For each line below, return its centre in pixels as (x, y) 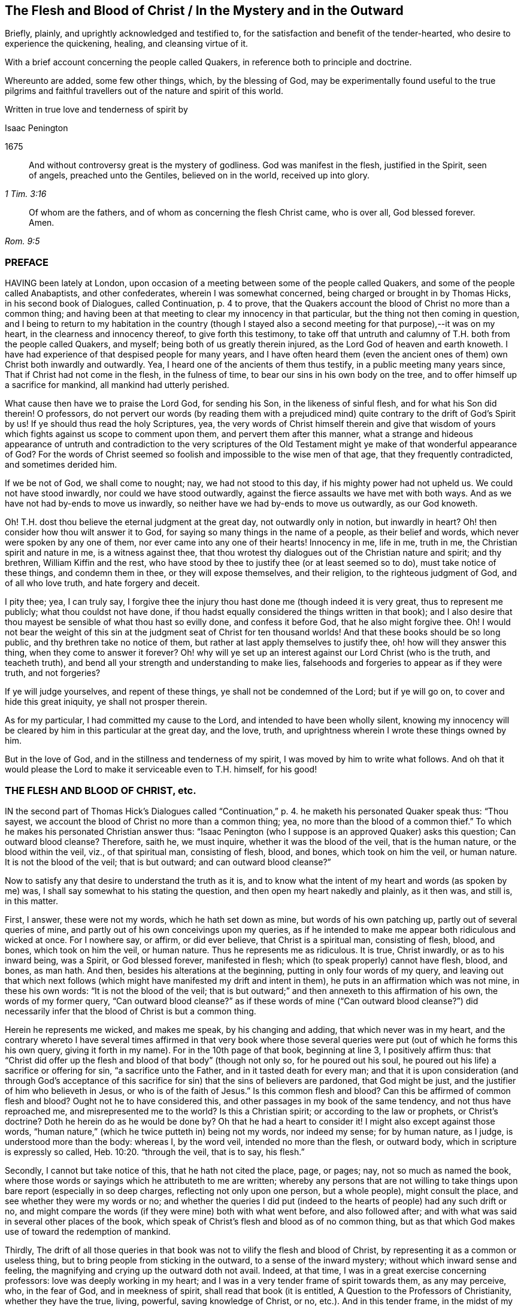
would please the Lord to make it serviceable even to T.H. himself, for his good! (161, 769)
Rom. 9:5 (22, 241)
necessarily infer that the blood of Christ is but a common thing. (131, 1011)
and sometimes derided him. (61, 465)
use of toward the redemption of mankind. (88, 1231)
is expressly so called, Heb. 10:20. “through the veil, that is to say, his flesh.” (155, 1152)
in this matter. (31, 901)
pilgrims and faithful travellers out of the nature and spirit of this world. (144, 91)
